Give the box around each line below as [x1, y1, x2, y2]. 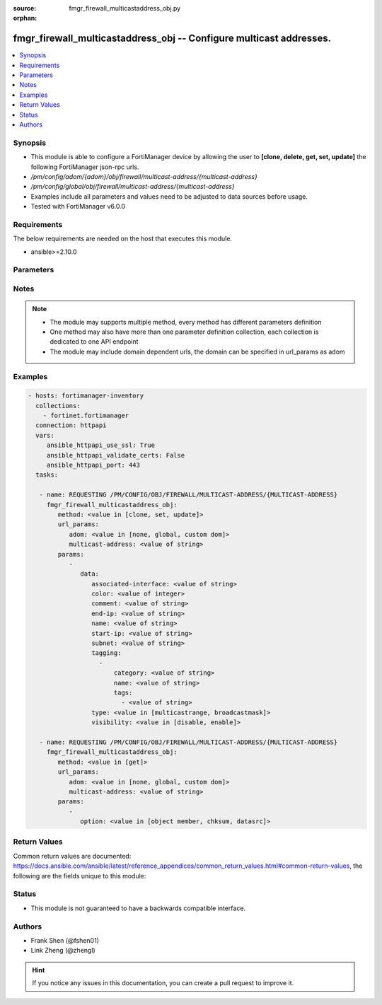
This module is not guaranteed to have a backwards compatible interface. [30, 904, 246, 912]
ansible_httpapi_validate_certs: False [46, 451, 185, 459]
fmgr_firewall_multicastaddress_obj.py [69, 4, 181, 12]
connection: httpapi [35, 422, 107, 429]
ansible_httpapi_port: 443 [46, 461, 141, 470]
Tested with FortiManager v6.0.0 [30, 202, 126, 211]
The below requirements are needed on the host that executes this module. [13, 234, 233, 243]
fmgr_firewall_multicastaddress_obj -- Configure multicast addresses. [13, 33, 332, 45]
